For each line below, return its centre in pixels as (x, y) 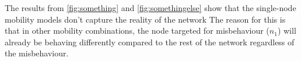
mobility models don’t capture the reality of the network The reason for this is (145, 19)
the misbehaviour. (37, 53)
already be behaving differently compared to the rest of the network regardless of (150, 42)
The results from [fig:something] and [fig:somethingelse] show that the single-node (150, 8)
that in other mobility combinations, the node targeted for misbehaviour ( (137, 31)
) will (287, 31)
